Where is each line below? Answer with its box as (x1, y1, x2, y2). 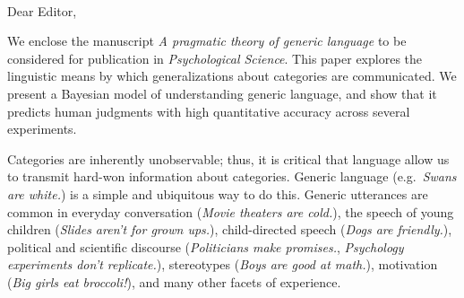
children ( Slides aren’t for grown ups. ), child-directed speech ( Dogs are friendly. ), (7, 220, 452, 239)
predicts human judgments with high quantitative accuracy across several (7, 101, 410, 120)
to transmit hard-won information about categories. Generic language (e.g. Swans (7, 167, 457, 186)
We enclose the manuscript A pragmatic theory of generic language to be (7, 31, 407, 50)
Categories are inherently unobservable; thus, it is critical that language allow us (7, 149, 450, 168)
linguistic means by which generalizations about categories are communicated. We (7, 66, 457, 85)
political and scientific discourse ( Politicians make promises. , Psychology (7, 237, 404, 256)
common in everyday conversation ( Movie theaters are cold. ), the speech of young (7, 202, 454, 221)
